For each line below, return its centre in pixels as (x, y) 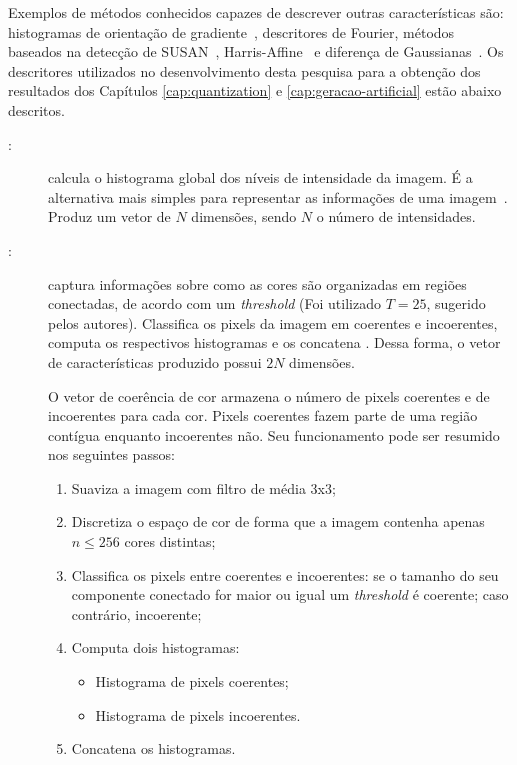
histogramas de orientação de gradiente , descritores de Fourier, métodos (231, 31)
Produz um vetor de (109, 216)
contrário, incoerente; (136, 613)
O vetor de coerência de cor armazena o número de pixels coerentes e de (269, 395)
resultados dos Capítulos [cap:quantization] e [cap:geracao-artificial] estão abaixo (255, 90)
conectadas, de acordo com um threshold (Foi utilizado (214, 303)
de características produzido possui (155, 361)
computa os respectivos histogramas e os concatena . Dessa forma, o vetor (274, 342)
